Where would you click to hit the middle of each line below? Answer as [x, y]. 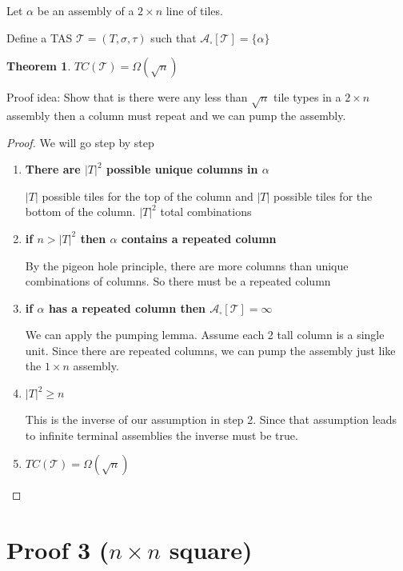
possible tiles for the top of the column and [148, 196]
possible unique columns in [182, 169]
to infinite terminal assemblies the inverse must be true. [162, 435]
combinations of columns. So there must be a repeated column [178, 281]
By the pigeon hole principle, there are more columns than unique [187, 265]
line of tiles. [194, 10]
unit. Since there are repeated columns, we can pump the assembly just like [210, 350]
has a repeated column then [127, 307]
